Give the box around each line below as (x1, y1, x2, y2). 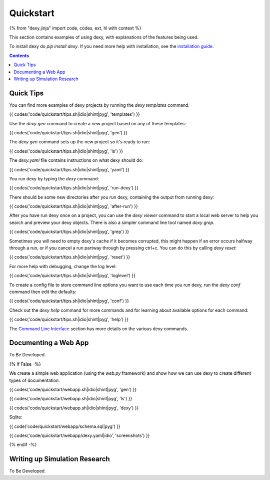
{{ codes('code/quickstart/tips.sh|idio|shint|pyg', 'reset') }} (9, 254, 130, 260)
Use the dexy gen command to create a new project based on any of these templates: (9, 120, 186, 126)
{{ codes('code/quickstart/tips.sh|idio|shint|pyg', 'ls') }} (9, 148, 123, 154)
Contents (9, 53, 29, 59)
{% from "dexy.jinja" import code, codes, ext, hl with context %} (9, 25, 141, 31)
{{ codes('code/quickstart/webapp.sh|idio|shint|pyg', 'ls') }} (9, 396, 132, 402)
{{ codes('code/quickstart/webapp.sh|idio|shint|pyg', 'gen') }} (9, 386, 137, 393)
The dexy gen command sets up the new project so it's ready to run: (9, 139, 150, 145)
